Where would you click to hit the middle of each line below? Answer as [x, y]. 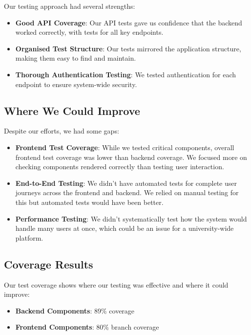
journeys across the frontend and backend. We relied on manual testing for [127, 192]
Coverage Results [49, 264]
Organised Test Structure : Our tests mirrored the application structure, [128, 48]
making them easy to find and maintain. [76, 58]
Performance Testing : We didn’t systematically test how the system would [131, 218]
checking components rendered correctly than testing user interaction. [120, 167]
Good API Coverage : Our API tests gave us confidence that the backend [129, 22]
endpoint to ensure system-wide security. [76, 84]
